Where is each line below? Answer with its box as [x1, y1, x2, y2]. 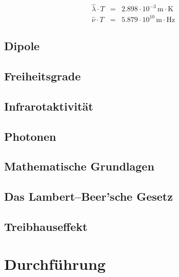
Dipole [4, 38, 40, 54]
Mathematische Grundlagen [4, 158, 154, 174]
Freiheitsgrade [4, 68, 81, 83]
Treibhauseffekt [4, 218, 88, 234]
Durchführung [4, 253, 106, 274]
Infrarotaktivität [4, 98, 93, 114]
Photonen [4, 128, 56, 144]
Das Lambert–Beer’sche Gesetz [4, 188, 173, 204]
